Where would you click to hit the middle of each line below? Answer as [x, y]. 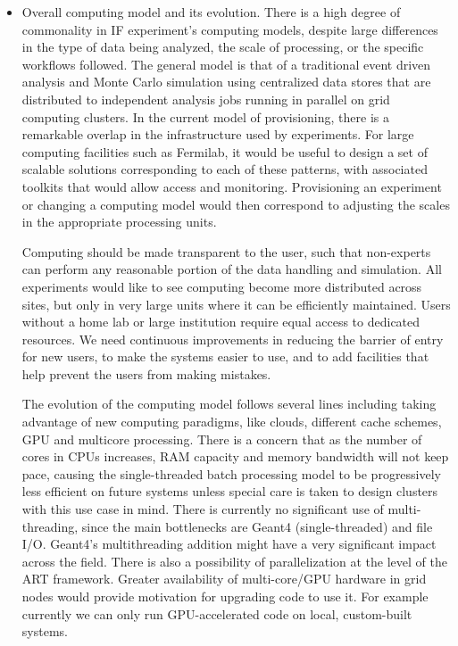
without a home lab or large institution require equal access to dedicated [221, 322]
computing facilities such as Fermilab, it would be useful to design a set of [225, 151]
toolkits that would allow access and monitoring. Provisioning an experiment [232, 186]
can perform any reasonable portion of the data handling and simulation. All [232, 269]
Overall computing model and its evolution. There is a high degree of [211, 12]
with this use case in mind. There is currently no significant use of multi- [221, 509]
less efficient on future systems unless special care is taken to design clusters [230, 491]
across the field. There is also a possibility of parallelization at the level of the [234, 561]
